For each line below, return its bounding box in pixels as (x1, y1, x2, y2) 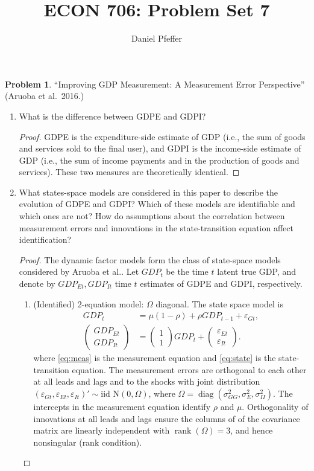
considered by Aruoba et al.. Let (19, 265, 139, 278)
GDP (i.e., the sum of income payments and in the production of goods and (19, 153, 300, 166)
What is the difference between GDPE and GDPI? (19, 109, 206, 122)
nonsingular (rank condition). (33, 435, 142, 448)
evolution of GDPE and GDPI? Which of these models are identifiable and (19, 197, 295, 210)
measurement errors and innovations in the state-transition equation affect (19, 221, 294, 234)
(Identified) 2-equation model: (33, 297, 144, 310)
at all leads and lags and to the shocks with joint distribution (33, 375, 260, 388)
